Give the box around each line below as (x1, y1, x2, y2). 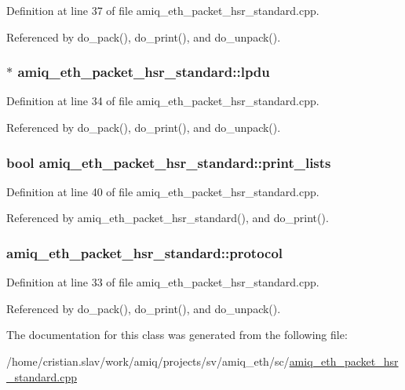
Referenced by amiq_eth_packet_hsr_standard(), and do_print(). (6, 210, 329, 226)
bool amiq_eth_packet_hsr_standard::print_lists (6, 152, 331, 172)
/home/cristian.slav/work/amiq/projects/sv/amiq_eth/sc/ (6, 353, 290, 369)
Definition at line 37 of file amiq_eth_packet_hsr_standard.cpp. (6, 2, 319, 18)
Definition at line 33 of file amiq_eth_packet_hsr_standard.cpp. (6, 274, 319, 290)
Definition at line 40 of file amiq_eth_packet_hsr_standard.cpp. (6, 183, 319, 199)
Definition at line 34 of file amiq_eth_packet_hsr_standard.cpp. (6, 93, 319, 109)
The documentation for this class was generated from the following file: (6, 326, 348, 343)
